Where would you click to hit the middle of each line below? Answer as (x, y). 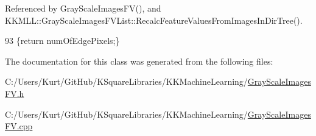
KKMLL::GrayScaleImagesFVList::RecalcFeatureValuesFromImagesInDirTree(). (154, 20)
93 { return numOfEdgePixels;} (62, 41)
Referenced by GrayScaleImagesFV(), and (83, 8)
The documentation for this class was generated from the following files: (139, 61)
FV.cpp (19, 126)
